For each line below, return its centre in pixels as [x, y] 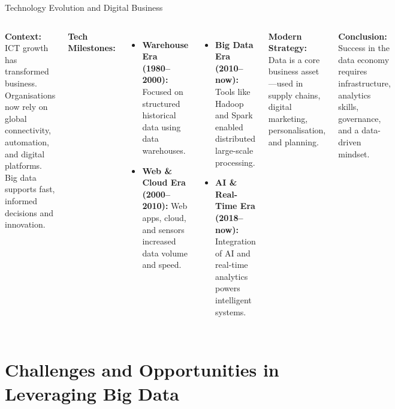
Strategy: [288, 48]
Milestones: [92, 48]
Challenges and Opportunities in [142, 370]
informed [21, 200]
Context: [23, 36]
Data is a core [294, 59]
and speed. [162, 265]
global [16, 118]
